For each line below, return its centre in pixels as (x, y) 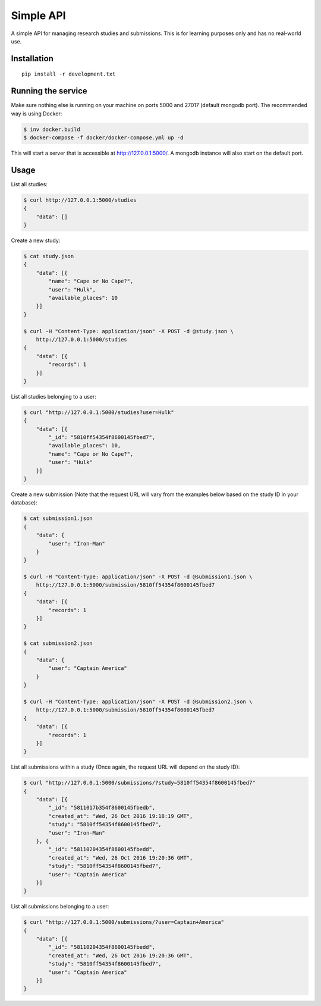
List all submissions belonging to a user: (60, 907)
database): (24, 503)
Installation (32, 59)
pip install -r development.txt (69, 74)
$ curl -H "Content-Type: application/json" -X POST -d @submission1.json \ (138, 577)
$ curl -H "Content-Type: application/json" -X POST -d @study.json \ (129, 331)
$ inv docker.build (52, 129)
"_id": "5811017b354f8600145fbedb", (102, 808)
